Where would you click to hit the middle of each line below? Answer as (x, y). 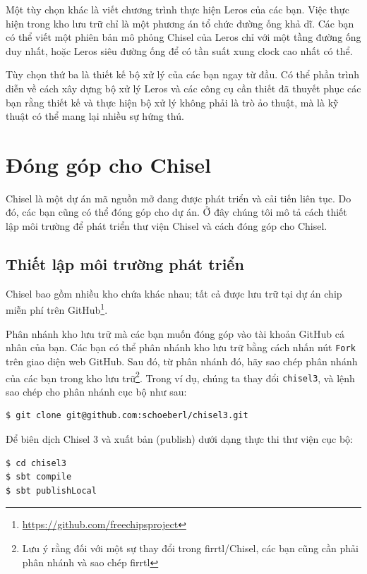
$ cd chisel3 (36, 463)
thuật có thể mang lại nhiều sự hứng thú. (95, 116)
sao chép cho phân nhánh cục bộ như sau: (96, 391)
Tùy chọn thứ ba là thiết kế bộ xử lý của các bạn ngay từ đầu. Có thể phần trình (183, 74)
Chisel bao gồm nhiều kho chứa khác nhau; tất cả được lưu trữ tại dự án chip (174, 293)
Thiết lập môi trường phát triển (125, 264)
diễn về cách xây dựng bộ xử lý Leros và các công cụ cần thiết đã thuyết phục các (183, 88)
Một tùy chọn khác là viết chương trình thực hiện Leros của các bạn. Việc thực (178, 9)
